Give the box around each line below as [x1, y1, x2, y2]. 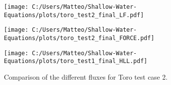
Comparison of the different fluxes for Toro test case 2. [4, 71, 168, 82]
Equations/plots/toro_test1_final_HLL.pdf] [4, 58, 148, 65]
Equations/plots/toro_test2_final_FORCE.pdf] [4, 34, 154, 42]
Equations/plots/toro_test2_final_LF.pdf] [4, 11, 144, 19]
